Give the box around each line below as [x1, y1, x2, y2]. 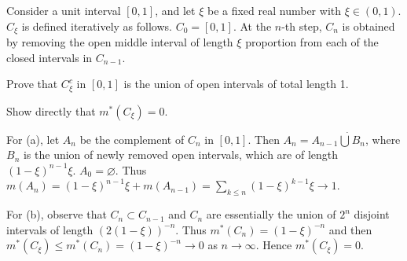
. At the [233, 17, 272, 34]
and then [328, 221, 372, 237]
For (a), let [6, 130, 60, 147]
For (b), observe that [6, 206, 107, 222]
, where [365, 130, 401, 147]
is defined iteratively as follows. [21, 17, 172, 34]
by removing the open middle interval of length [6, 34, 233, 50]
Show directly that [6, 102, 96, 119]
